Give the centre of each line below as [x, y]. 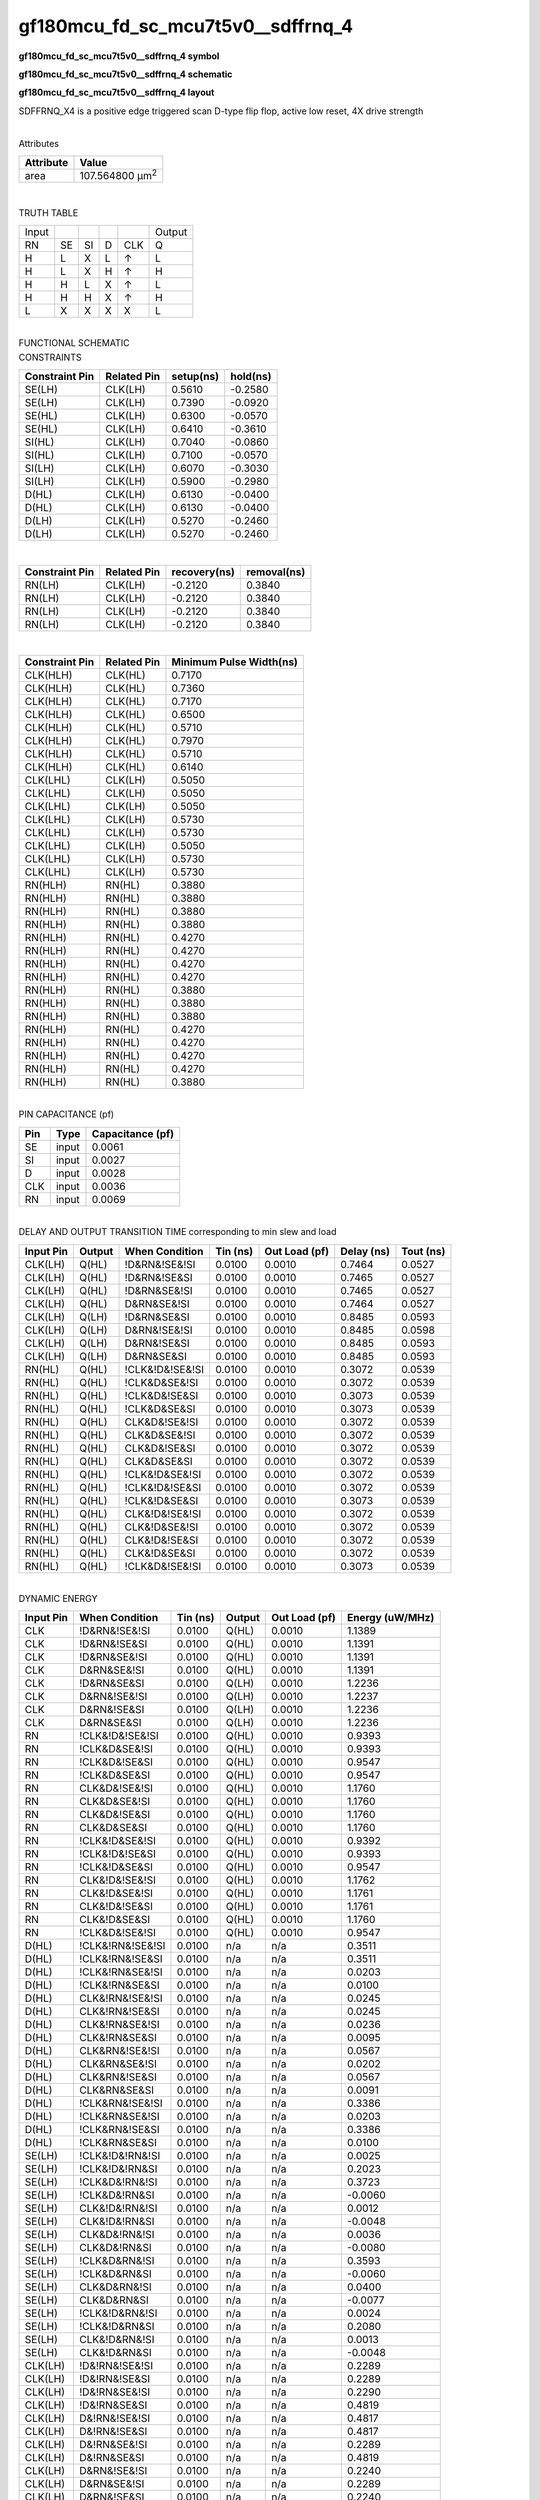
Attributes [39, 143]
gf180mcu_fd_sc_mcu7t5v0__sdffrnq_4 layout [116, 92]
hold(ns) [251, 377]
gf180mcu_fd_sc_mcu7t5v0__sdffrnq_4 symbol [119, 56]
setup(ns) [195, 377]
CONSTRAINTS [50, 357]
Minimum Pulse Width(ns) [235, 662]
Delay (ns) [365, 1251]
